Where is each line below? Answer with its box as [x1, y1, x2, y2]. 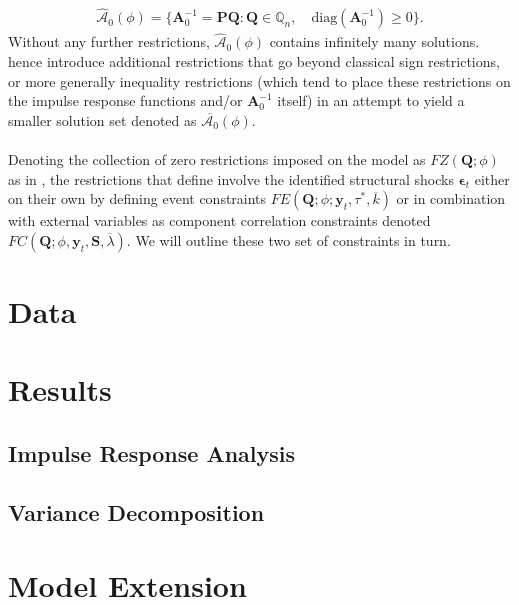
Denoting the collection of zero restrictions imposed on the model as [8, 149, 426, 170]
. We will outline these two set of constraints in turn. [126, 229, 451, 250]
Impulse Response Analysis [8, 437, 296, 468]
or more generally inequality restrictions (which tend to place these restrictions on [8, 70, 511, 91]
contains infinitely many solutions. [269, 31, 480, 52]
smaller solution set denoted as [8, 109, 197, 130]
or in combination [396, 188, 506, 209]
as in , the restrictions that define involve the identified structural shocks [8, 168, 454, 189]
